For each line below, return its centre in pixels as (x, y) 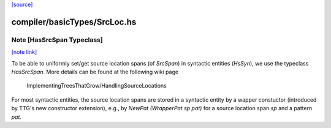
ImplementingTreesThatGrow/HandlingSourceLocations (97, 86)
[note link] (24, 52)
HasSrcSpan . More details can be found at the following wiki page (95, 72)
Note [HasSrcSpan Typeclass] (57, 40)
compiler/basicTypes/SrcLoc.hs (74, 22)
